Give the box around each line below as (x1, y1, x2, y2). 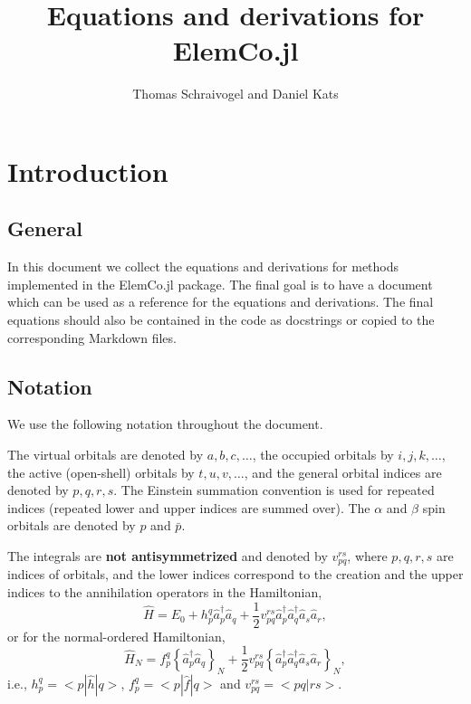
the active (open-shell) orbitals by (7, 462, 195, 481)
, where (347, 547, 388, 566)
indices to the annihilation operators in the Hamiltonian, (7, 583, 322, 602)
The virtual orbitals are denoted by (7, 445, 204, 464)
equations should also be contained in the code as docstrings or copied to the (7, 310, 435, 329)
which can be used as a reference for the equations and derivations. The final (7, 292, 434, 311)
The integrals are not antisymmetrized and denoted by (7, 547, 328, 566)
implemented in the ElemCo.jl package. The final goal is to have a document (7, 274, 433, 293)
